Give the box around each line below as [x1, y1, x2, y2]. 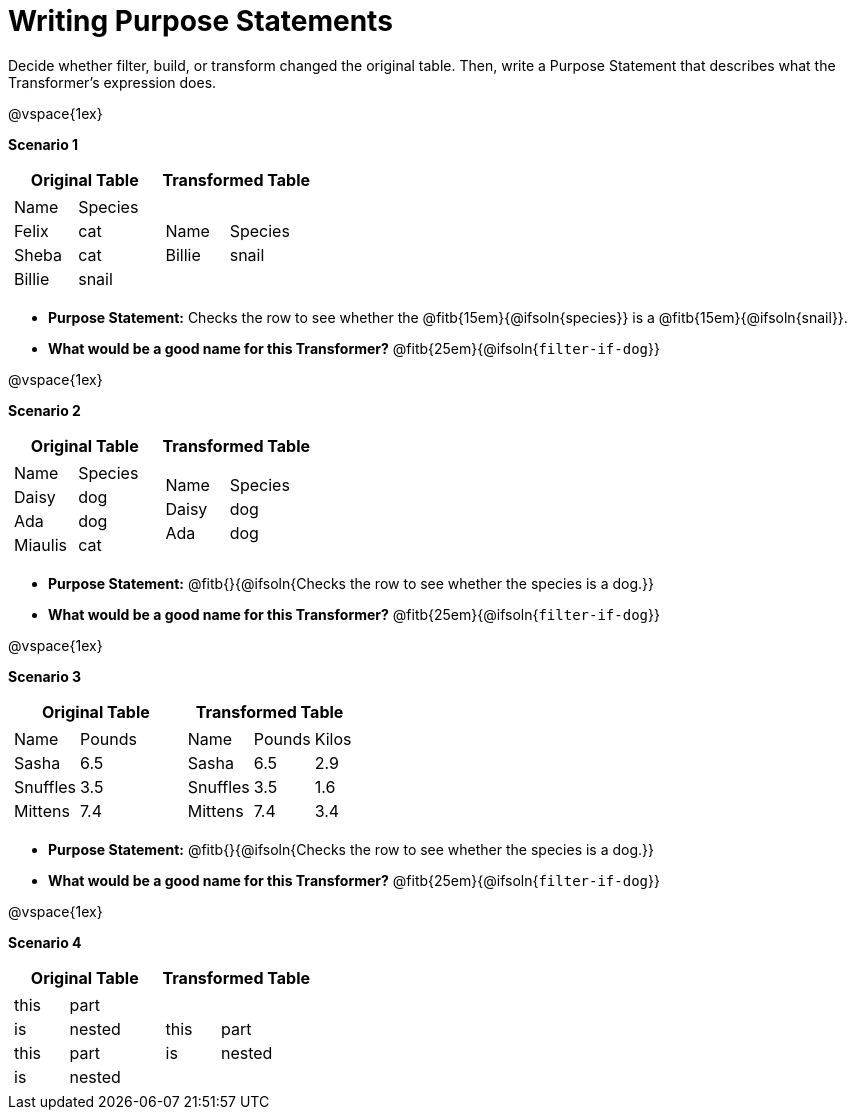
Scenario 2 [8, 401, 81, 419]
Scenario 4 [8, 933, 82, 951]
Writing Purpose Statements [8, 4, 393, 38]
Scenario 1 [8, 135, 79, 153]
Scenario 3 [8, 667, 82, 685]
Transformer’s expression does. [8, 73, 217, 91]
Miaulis [14, 534, 67, 555]
